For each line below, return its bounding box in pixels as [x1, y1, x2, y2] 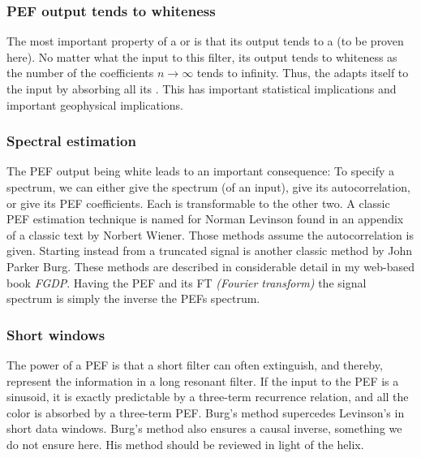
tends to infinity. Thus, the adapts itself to [196, 64, 409, 81]
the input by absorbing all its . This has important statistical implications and [6, 80, 397, 97]
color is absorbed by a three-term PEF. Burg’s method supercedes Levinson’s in [6, 404, 405, 421]
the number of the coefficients [6, 64, 154, 81]
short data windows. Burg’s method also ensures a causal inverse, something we [6, 420, 402, 437]
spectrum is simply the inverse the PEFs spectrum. [6, 290, 260, 307]
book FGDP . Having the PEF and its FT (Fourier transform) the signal [6, 274, 367, 291]
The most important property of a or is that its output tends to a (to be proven [6, 32, 404, 50]
